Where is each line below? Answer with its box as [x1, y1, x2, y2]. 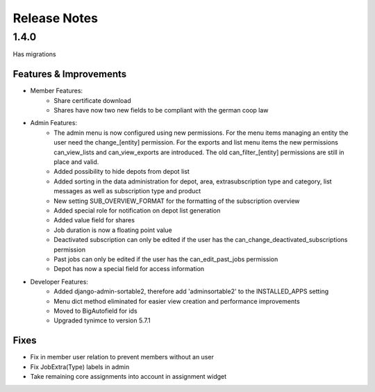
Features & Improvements [12, 68, 127, 80]
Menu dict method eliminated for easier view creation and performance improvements [53, 297, 300, 305]
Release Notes [12, 10, 99, 26]
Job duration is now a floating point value [53, 226, 173, 234]
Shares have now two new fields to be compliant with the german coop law [53, 106, 269, 115]
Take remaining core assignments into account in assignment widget [30, 372, 227, 380]
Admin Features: [30, 119, 78, 127]
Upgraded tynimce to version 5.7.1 [53, 316, 151, 325]
